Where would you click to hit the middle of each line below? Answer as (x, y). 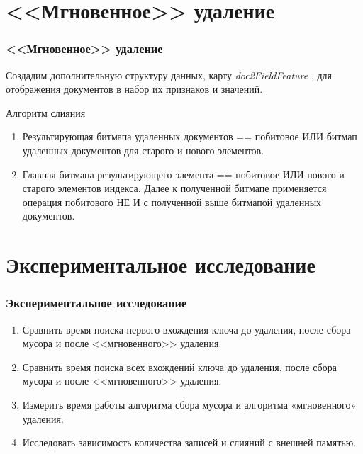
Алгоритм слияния (46, 112)
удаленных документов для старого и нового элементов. (143, 150)
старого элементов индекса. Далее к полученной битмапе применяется (174, 188)
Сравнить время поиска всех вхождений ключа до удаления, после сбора (179, 367)
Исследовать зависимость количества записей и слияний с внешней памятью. (189, 442)
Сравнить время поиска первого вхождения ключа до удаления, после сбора (186, 329)
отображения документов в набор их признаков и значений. (134, 89)
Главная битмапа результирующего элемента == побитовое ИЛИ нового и (183, 174)
